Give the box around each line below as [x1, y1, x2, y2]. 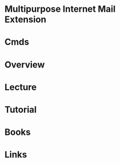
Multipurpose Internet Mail [4, 3, 116, 15]
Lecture [4, 81, 37, 93]
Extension [4, 14, 47, 25]
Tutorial [4, 104, 37, 115]
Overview [4, 59, 45, 70]
